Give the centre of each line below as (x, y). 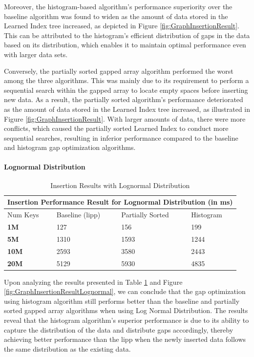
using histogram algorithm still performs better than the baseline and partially (122, 301)
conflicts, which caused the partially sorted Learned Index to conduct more (116, 128)
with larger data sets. (36, 54)
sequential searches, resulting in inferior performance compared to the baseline (121, 137)
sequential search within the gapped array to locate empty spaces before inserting (126, 90)
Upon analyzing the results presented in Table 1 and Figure (93, 282)
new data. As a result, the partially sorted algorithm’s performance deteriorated (124, 99)
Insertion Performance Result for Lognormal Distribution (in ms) (120, 202)
